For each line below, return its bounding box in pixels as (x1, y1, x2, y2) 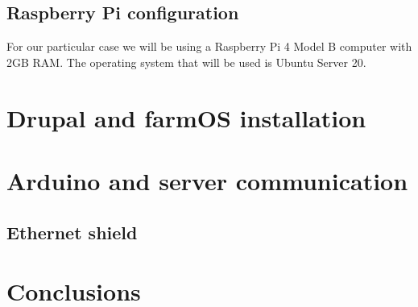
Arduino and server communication (6, 164, 408, 197)
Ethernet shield (6, 219, 138, 244)
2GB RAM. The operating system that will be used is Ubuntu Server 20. (6, 53, 366, 70)
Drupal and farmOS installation (6, 101, 366, 134)
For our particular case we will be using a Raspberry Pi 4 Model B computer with (6, 38, 412, 55)
